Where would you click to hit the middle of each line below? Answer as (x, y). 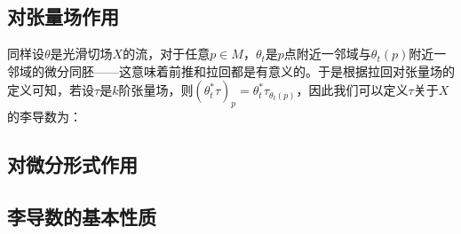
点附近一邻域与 (327, 54)
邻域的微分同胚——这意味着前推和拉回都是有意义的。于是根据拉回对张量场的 (231, 70)
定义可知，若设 (51, 90)
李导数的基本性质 (82, 216)
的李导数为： (44, 117)
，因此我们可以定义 (352, 90)
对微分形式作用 (72, 164)
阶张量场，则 (156, 90)
